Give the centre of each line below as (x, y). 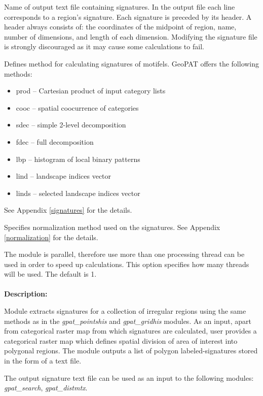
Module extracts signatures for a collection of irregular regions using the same (125, 311)
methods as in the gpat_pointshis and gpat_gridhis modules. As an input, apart (128, 321)
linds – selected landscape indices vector (78, 193)
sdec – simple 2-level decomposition (71, 125)
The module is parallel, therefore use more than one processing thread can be (124, 254)
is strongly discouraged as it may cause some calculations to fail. (104, 46)
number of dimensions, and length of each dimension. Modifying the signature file (131, 36)
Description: (26, 294)
